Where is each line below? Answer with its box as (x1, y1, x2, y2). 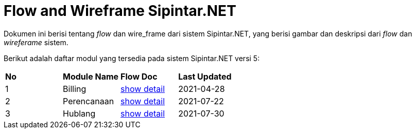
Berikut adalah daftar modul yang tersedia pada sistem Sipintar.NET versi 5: (4, 53, 260, 63)
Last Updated (178, 71, 232, 82)
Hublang (63, 108, 96, 119)
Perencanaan (63, 96, 114, 106)
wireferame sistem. (4, 37, 68, 47)
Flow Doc (120, 71, 158, 82)
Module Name (63, 71, 119, 82)
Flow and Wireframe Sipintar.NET (4, 2, 236, 20)
